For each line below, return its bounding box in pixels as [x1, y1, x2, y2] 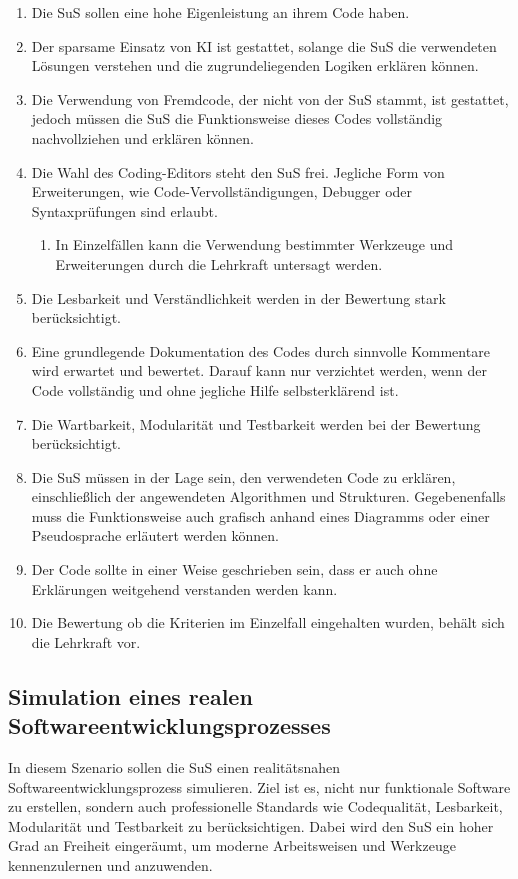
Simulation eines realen [8, 680, 253, 711]
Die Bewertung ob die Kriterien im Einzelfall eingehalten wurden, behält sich [31, 612, 505, 633]
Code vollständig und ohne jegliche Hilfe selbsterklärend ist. [31, 379, 399, 400]
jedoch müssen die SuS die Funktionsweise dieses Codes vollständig [31, 108, 443, 129]
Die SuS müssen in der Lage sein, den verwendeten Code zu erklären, [31, 466, 456, 487]
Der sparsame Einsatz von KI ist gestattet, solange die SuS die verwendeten [31, 35, 497, 56]
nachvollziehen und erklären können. [31, 127, 254, 148]
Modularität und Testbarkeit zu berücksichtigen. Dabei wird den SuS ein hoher [8, 815, 494, 836]
